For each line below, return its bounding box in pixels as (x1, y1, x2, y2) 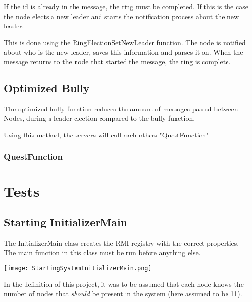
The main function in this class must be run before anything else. (4, 247, 201, 257)
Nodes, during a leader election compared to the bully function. (4, 113, 195, 123)
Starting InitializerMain (4, 215, 127, 230)
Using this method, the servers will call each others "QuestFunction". (4, 129, 211, 139)
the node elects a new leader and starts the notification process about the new (4, 11, 239, 21)
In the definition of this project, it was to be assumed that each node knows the (4, 278, 244, 289)
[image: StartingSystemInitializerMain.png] (4, 265, 151, 272)
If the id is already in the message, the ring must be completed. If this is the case (4, 1, 248, 11)
